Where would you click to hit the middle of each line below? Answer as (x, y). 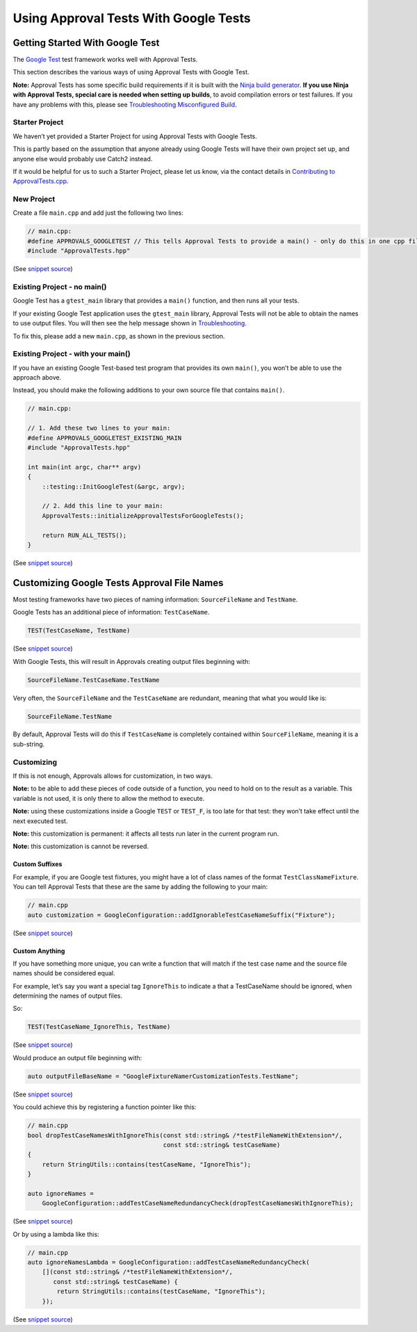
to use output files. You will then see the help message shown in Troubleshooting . (130, 323)
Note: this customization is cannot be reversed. (81, 846)
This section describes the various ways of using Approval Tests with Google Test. (131, 72)
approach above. (37, 377)
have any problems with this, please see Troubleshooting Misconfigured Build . (125, 104)
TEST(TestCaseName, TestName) (79, 631)
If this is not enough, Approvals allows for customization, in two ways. (113, 776)
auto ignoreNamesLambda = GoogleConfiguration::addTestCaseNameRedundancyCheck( (169, 1262)
